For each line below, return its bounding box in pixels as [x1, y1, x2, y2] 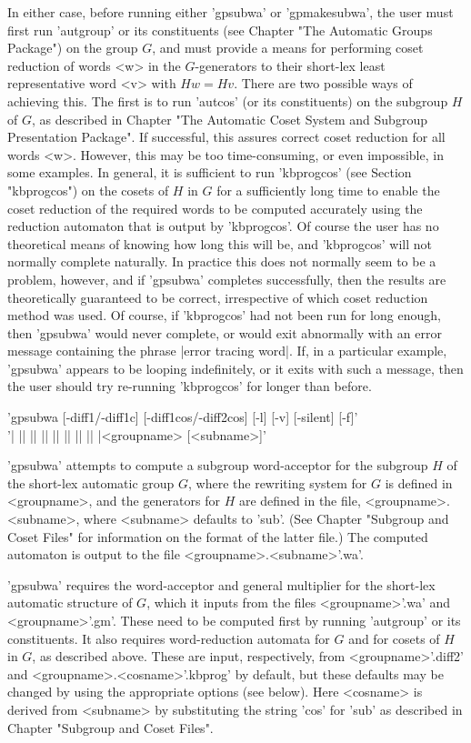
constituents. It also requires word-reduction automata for [7, 628, 330, 648]
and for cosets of [348, 628, 440, 648]
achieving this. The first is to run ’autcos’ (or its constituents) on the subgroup [7, 91, 448, 110]
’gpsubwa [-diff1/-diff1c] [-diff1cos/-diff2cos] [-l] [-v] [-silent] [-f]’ [7, 407, 358, 427]
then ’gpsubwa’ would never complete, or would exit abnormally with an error [7, 323, 442, 342]
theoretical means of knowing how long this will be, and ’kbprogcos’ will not [7, 234, 432, 253]
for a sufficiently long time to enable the [216, 180, 440, 199]
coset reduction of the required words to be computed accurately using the [7, 198, 423, 217]
